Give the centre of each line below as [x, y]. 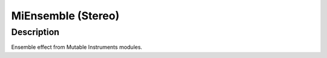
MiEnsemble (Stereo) [65, 16]
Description [35, 32]
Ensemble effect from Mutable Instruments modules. [77, 47]
